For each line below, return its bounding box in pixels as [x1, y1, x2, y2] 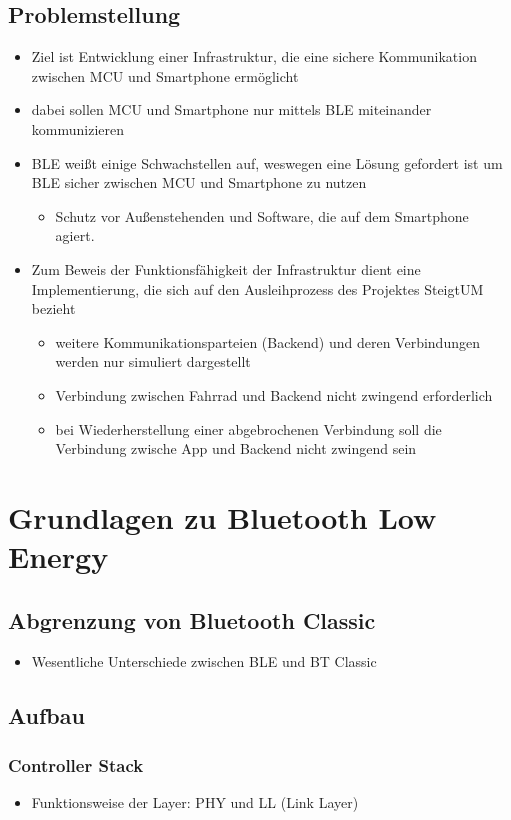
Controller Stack [8, 752, 144, 777]
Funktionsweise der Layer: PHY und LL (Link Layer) [31, 792, 359, 813]
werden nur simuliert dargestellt [55, 351, 251, 372]
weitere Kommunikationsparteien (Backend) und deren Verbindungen [55, 331, 480, 352]
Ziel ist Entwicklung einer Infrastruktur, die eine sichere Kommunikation [31, 46, 477, 67]
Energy [8, 536, 109, 577]
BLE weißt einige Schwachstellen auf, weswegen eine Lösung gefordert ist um [31, 152, 503, 173]
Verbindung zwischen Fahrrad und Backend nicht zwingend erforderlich [55, 384, 493, 405]
